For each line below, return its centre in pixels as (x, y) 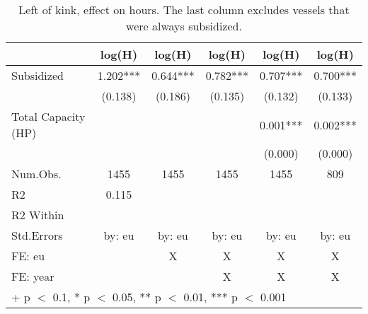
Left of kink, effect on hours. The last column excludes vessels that (184, 10)
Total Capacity (48, 116)
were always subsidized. (184, 26)
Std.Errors (37, 235)
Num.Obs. (36, 174)
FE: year (33, 276)
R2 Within (38, 215)
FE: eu (28, 256)
